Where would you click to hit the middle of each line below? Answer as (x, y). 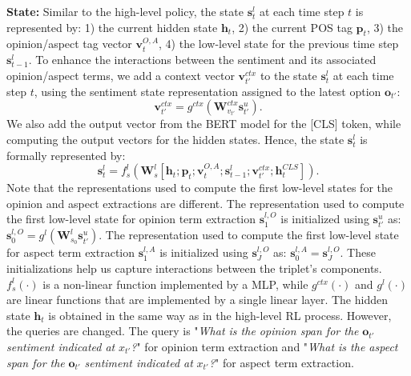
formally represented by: (66, 155)
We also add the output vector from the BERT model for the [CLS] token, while (204, 124)
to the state (288, 75)
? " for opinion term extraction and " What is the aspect (264, 347)
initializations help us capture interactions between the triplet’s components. (194, 268)
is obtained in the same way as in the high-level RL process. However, (220, 315)
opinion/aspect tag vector (69, 44)
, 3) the (385, 27)
